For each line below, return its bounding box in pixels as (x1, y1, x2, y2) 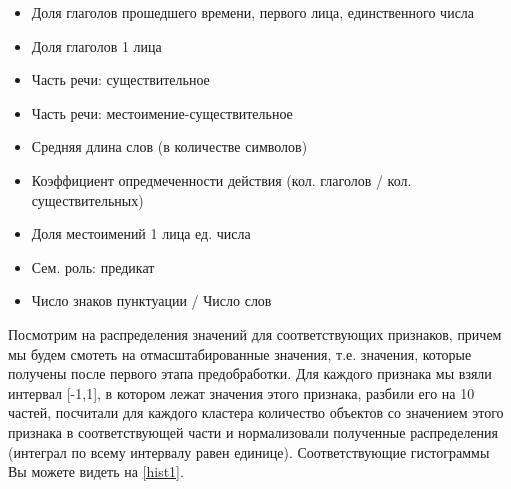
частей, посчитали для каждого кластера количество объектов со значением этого (8, 402, 504, 423)
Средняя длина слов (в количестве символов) (31, 136, 308, 157)
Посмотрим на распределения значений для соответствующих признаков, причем (8, 323, 502, 344)
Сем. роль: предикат (31, 256, 155, 277)
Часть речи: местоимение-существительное (31, 102, 293, 123)
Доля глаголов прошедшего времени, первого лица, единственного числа (31, 2, 475, 22)
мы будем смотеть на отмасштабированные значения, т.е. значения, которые (8, 343, 472, 364)
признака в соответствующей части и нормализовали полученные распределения (8, 421, 499, 442)
